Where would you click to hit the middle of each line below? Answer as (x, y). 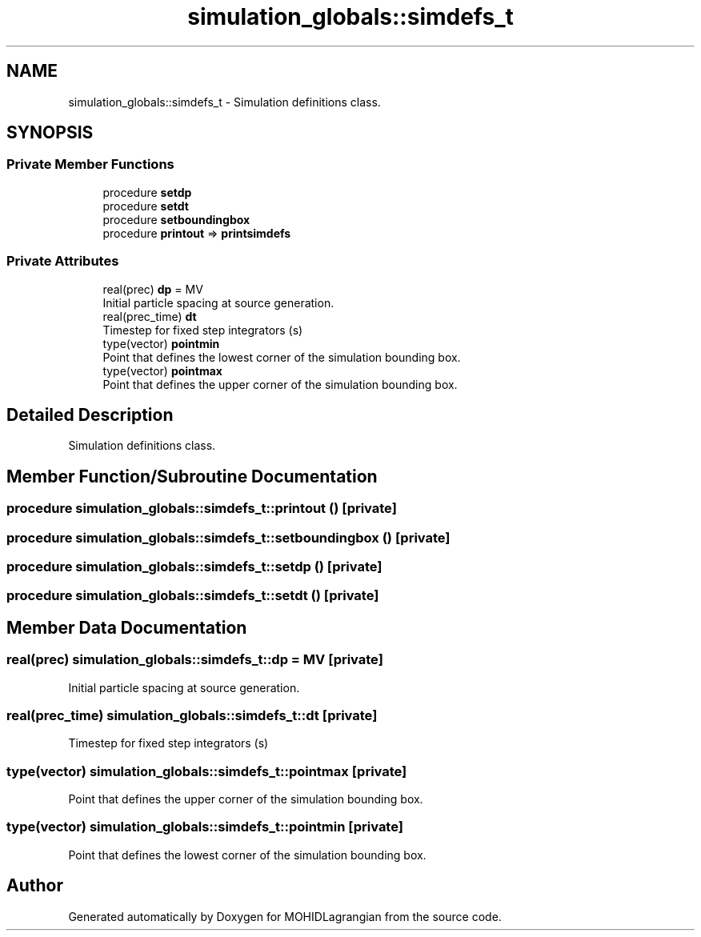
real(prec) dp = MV (153, 289)
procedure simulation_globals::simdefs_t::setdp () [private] (194, 567)
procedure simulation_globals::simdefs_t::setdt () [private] (193, 596)
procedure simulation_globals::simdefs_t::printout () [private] (202, 509)
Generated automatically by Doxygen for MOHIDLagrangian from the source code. (285, 916)
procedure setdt (146, 206)
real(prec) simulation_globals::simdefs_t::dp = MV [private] (195, 660)
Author (35, 886)
